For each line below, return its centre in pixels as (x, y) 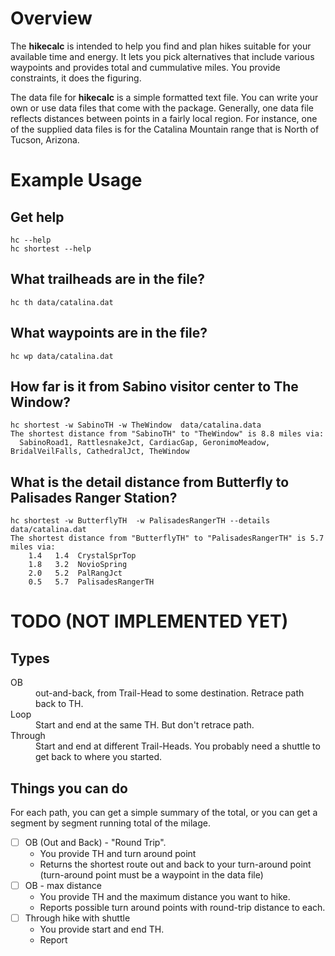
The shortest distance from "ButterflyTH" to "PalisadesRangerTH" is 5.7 (167, 538)
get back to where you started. (99, 757)
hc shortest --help (51, 248)
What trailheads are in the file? (108, 279)
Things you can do (69, 788)
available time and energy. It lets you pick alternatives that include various (162, 56)
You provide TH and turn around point (118, 854)
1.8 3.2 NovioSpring (78, 565)
